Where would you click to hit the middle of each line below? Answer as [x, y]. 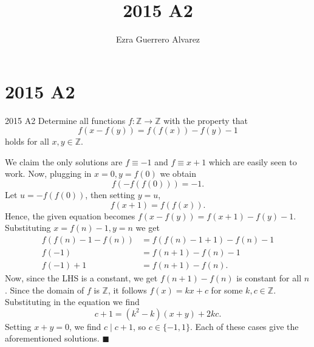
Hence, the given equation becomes [70, 215]
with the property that [206, 120]
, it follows [127, 290]
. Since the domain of [45, 290]
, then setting [110, 195]
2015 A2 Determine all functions [65, 120]
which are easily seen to [253, 161]
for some [227, 290]
